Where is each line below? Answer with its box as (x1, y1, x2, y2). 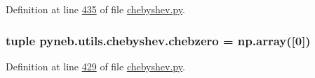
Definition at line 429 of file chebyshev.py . (6, 58, 185, 73)
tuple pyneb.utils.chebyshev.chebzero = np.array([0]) (6, 31, 311, 49)
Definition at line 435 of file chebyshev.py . (6, 2, 185, 16)
